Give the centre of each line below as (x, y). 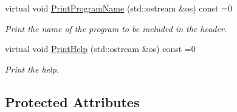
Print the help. (32, 69)
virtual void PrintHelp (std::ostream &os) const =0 (100, 49)
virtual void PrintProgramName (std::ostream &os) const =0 (118, 8)
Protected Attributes (72, 101)
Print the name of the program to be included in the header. (116, 28)
